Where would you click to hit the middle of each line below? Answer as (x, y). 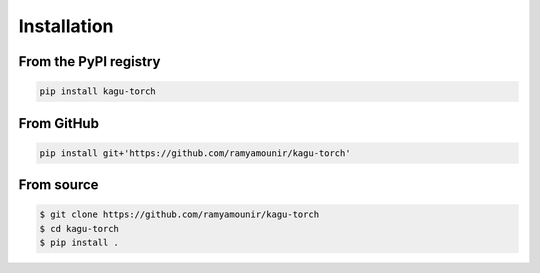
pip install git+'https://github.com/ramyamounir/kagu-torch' (195, 153)
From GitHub (59, 123)
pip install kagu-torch (98, 91)
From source (58, 185)
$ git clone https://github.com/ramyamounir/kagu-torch (179, 214)
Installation (66, 26)
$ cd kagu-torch (79, 228)
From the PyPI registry (89, 61)
